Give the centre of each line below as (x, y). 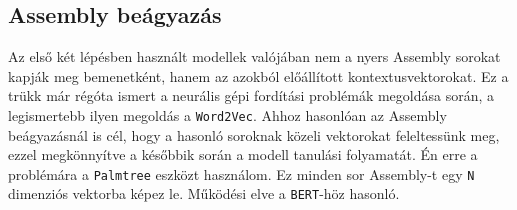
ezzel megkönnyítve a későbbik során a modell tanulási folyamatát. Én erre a (243, 154)
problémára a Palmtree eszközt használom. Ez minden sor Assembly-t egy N (241, 173)
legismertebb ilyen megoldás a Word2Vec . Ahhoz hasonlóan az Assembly (227, 114)
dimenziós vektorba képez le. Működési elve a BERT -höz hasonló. (204, 193)
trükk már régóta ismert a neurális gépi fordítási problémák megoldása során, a (251, 95)
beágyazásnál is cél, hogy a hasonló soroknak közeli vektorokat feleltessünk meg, (254, 134)
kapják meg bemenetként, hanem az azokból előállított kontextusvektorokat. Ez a (258, 75)
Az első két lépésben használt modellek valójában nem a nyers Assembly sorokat (254, 56)
